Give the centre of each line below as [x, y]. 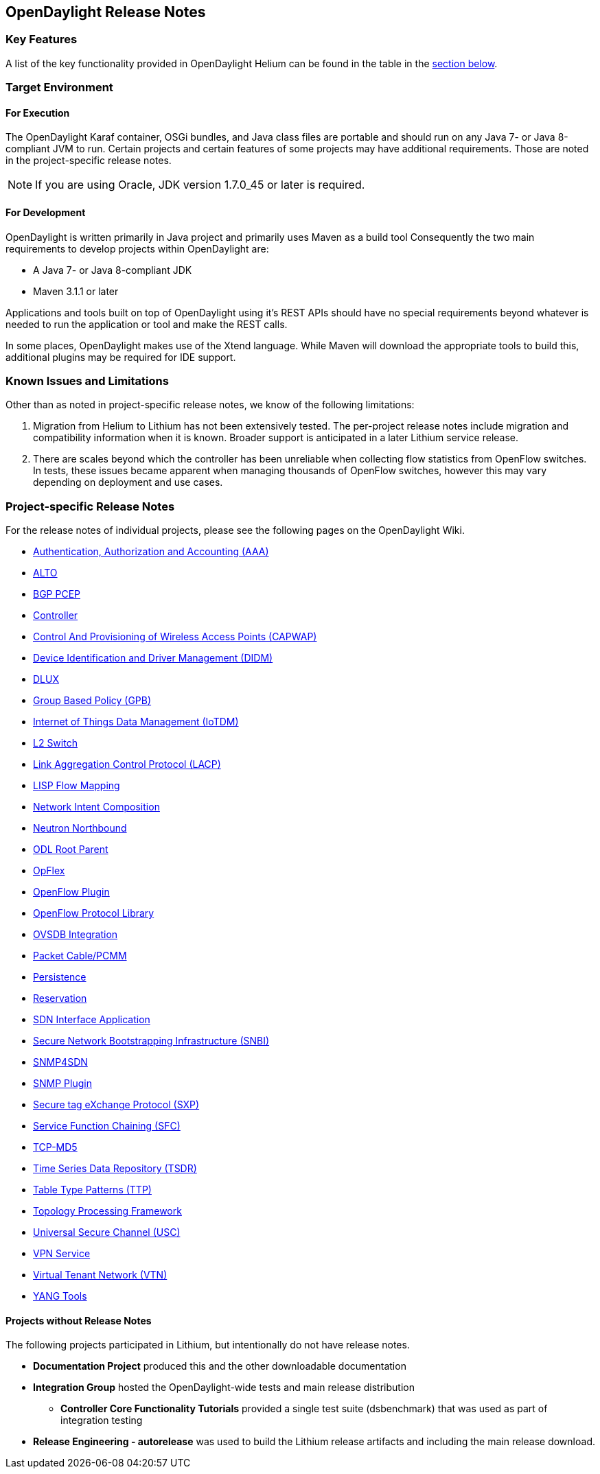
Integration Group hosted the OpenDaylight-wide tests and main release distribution [224, 1388]
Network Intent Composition [96, 807]
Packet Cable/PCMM [80, 956]
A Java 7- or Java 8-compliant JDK [113, 270]
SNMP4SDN [60, 1062]
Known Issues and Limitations [87, 381]
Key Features [42, 39]
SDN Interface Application [92, 1020]
